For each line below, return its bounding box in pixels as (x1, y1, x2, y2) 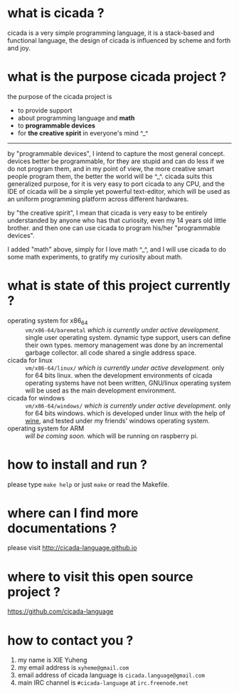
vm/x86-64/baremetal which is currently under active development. (25, 326, 221, 334)
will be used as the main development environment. (25, 386, 176, 395)
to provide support (17, 105, 73, 115)
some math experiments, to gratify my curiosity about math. (7, 252, 183, 261)
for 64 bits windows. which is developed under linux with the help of (25, 408, 225, 418)
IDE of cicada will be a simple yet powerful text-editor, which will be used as (7, 187, 230, 195)
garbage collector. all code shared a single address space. (25, 348, 197, 357)
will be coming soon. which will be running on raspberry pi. (25, 431, 198, 440)
